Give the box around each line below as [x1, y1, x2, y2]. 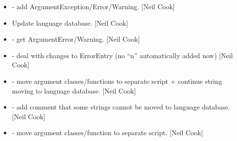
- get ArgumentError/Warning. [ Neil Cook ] [12, 34, 140, 44]
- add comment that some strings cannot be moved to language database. [12, 102, 230, 112]
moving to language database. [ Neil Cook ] [12, 85, 136, 95]
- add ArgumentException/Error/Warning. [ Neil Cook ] [12, 1, 175, 11]
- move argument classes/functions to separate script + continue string [12, 76, 222, 86]
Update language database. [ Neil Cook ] [12, 17, 128, 28]
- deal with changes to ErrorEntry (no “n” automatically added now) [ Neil [12, 50, 233, 60]
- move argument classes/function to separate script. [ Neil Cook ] [12, 127, 203, 138]
